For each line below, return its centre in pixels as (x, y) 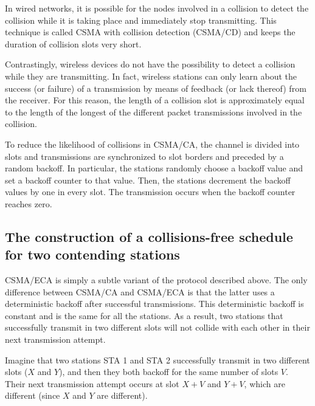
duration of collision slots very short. (73, 43)
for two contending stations (92, 254)
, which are (265, 383)
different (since (33, 395)
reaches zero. (29, 203)
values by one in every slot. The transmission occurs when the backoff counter (150, 192)
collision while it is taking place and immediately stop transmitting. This (141, 20)
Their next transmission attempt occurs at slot (92, 383)
